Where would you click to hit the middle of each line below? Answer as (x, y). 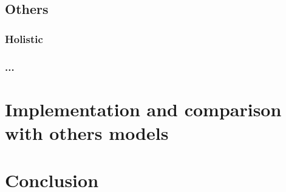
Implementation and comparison (143, 109)
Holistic (24, 38)
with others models (87, 132)
